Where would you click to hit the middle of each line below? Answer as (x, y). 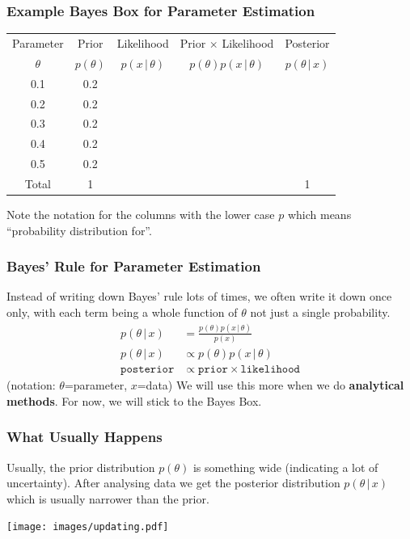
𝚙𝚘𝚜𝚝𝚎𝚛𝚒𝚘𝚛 (148, 370)
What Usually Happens (85, 437)
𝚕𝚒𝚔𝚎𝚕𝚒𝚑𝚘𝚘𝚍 (270, 370)
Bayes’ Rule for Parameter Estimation (134, 266)
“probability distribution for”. (79, 230)
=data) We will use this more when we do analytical (271, 385)
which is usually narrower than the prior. (108, 498)
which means (319, 214)
